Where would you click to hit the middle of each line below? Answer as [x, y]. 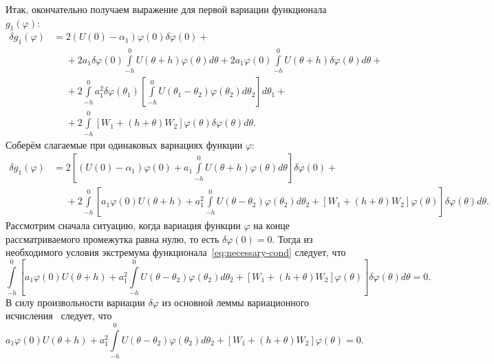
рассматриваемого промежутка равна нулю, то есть [112, 238]
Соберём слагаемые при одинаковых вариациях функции [124, 144]
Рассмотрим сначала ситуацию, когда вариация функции [123, 225]
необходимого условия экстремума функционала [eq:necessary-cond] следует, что [176, 252]
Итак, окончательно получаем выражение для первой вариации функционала [166, 9]
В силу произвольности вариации [75, 302]
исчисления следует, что [59, 315]
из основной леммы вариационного [236, 302]
